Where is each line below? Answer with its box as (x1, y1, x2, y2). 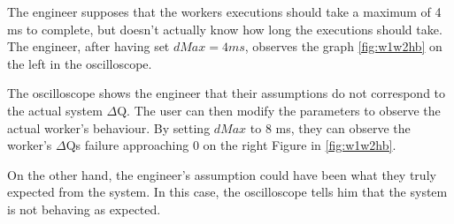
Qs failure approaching (65, 136, 189, 154)
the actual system (7, 101, 103, 119)
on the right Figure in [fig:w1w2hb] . (203, 136, 396, 154)
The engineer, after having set (7, 37, 170, 56)
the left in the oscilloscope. (7, 54, 152, 72)
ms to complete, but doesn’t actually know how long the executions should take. (7, 19, 442, 38)
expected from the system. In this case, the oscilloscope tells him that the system (7, 183, 448, 201)
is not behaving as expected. (7, 199, 161, 218)
